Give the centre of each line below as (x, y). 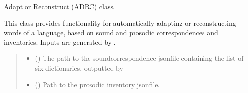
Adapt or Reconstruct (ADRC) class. (59, 6)
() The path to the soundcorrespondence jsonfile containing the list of (139, 58)
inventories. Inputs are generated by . (60, 42)
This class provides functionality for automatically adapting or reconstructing (120, 23)
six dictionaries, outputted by (79, 67)
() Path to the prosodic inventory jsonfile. (97, 84)
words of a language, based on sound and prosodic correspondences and (111, 32)
